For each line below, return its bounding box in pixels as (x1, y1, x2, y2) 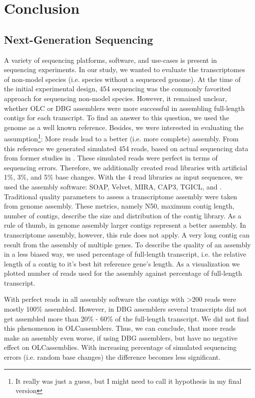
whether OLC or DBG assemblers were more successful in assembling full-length (4, 103, 245, 113)
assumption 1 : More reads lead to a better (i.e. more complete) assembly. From (4, 132, 239, 143)
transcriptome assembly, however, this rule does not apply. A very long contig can (4, 229, 250, 239)
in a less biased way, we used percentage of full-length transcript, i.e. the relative (4, 249, 247, 259)
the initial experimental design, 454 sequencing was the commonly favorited (4, 83, 231, 94)
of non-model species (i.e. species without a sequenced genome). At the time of (4, 74, 241, 84)
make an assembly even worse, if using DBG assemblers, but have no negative (4, 332, 238, 343)
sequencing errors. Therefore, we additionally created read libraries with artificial (4, 162, 248, 172)
